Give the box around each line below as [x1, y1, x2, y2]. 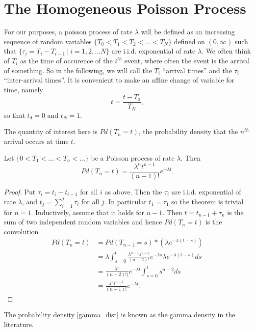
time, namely [4, 84, 43, 94]
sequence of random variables [4, 36, 92, 46]
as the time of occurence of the [20, 55, 113, 65]
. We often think [202, 46, 251, 56]
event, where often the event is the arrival [124, 55, 250, 65]
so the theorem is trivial [171, 196, 244, 206]
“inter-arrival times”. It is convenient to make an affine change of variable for [4, 75, 235, 85]
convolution [4, 226, 39, 236]
